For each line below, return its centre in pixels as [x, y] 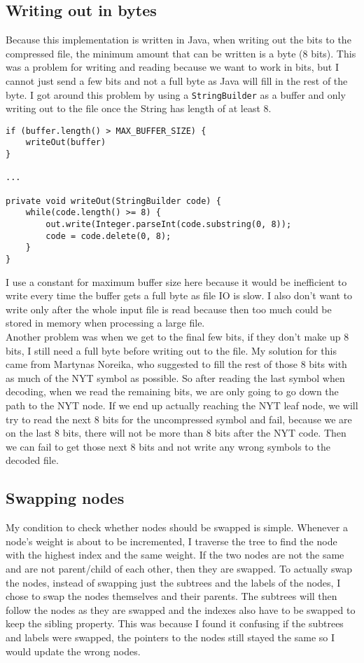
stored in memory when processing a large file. [105, 323]
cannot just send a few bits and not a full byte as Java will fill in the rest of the [177, 80]
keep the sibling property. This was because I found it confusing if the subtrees [175, 623]
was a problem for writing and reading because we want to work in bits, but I [173, 67]
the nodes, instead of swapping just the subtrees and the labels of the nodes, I [173, 582]
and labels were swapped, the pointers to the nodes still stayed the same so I [170, 637]
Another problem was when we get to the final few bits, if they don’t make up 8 [177, 337]
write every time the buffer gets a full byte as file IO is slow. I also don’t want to [179, 295]
